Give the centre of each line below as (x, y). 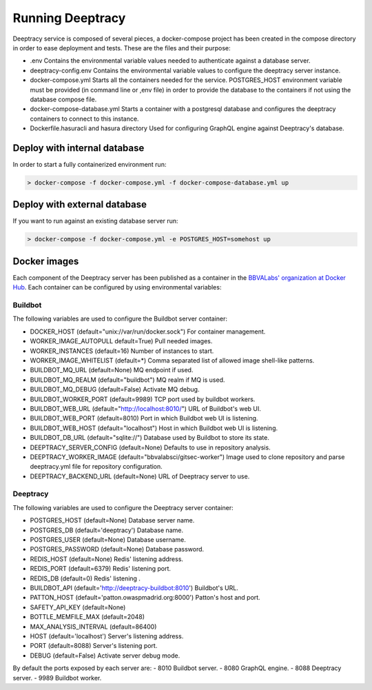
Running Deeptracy (69, 18)
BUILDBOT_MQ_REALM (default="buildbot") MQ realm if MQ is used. (127, 380)
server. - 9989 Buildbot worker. (57, 678)
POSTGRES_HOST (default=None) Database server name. (112, 520)
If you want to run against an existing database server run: (95, 221)
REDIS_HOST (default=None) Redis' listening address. (107, 559)
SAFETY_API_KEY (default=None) (78, 607)
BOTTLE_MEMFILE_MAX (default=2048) (87, 617)
